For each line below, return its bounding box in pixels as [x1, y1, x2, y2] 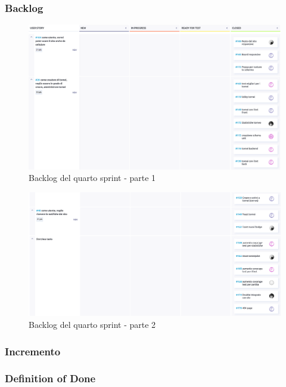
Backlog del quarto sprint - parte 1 [29, 171, 156, 184]
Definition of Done [5, 371, 96, 386]
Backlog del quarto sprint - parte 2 [29, 318, 156, 331]
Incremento [5, 343, 61, 358]
